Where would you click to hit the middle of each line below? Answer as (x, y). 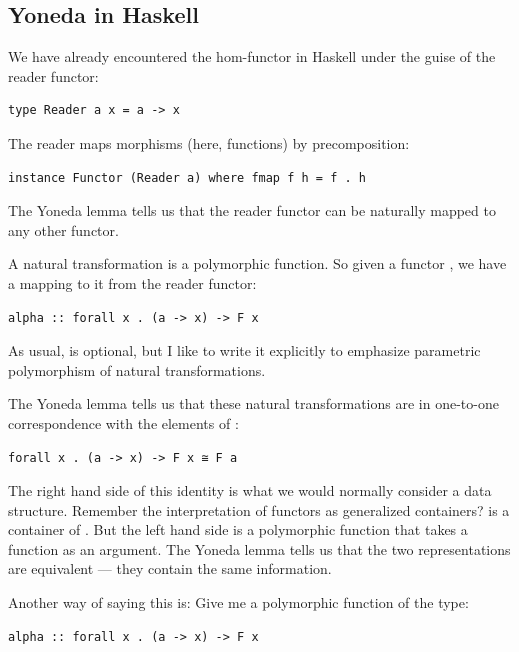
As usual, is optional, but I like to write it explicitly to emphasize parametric (244, 350)
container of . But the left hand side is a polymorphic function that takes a (238, 529)
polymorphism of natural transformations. (137, 369)
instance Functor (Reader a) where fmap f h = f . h (187, 177)
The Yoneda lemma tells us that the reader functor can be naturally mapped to (252, 210)
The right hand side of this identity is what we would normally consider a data (250, 490)
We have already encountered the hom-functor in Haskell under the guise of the (252, 56)
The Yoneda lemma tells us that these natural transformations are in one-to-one (253, 403)
